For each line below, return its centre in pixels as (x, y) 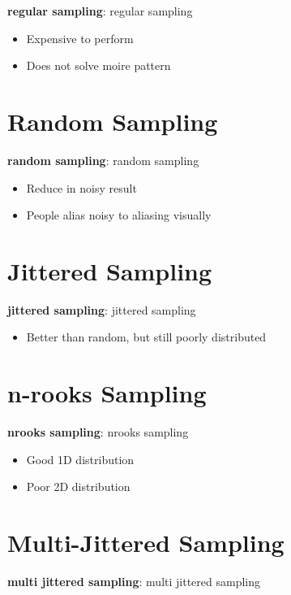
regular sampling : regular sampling (100, 11)
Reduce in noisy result (81, 187)
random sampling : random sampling (103, 160)
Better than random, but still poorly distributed (146, 337)
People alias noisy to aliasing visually (119, 215)
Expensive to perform (80, 38)
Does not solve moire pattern (98, 65)
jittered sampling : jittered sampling (102, 309)
